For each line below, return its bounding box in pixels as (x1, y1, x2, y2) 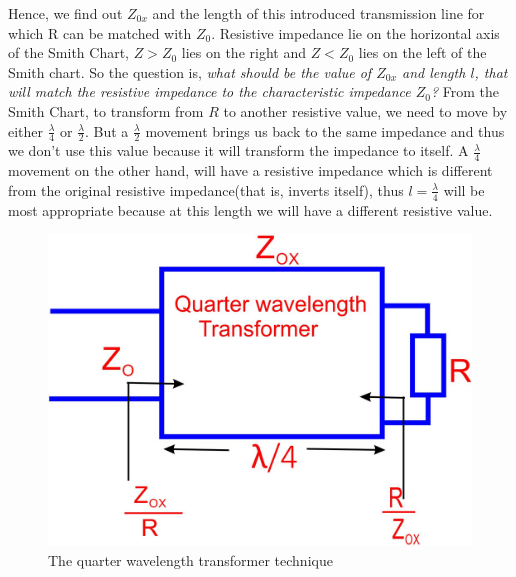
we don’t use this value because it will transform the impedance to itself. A (8, 140, 469, 161)
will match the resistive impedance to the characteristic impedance (8, 81, 411, 102)
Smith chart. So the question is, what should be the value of (8, 61, 372, 82)
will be (443, 179, 485, 200)
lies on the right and (181, 42, 306, 63)
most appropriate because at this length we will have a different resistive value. (8, 199, 493, 220)
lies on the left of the (358, 42, 487, 63)
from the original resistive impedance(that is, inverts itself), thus (8, 179, 404, 200)
